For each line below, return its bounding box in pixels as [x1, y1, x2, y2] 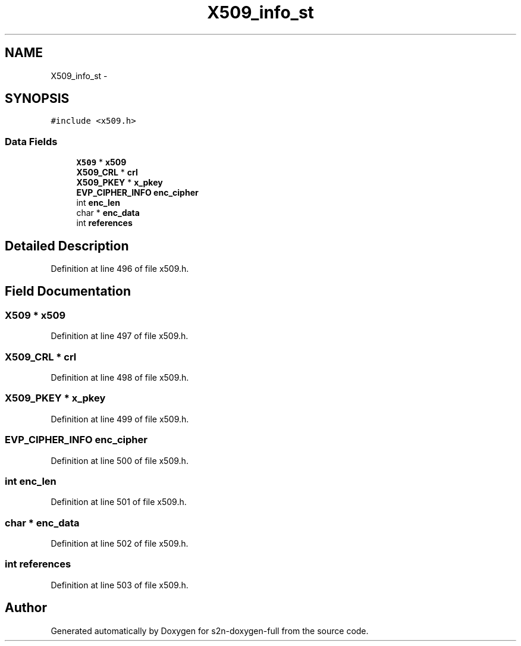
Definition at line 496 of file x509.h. [51, 264, 189, 274]
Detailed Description [5, 238, 129, 253]
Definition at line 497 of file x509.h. [51, 331, 189, 341]
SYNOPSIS [5, 91, 70, 106]
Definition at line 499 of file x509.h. [51, 413, 189, 424]
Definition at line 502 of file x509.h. [51, 538, 189, 548]
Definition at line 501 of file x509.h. [51, 497, 187, 507]
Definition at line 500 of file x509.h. [51, 455, 189, 466]
